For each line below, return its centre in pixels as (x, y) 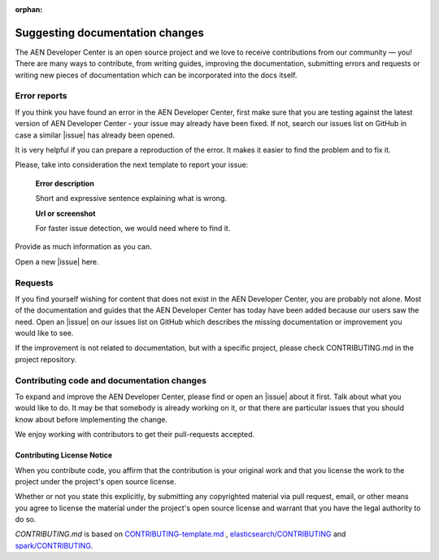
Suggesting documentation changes (110, 33)
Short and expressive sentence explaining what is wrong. (131, 199)
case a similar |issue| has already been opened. (95, 135)
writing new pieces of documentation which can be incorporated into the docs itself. (156, 75)
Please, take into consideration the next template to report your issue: (132, 165)
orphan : (29, 9)
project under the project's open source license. (96, 481)
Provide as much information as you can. (83, 247)
